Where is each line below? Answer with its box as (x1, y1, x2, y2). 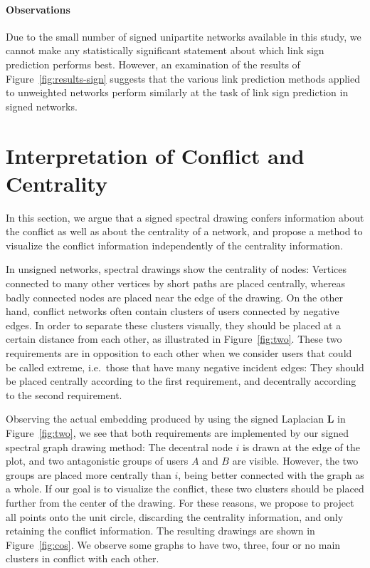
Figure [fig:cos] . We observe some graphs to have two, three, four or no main (6, 537, 341, 552)
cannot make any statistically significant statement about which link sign (6, 43, 324, 58)
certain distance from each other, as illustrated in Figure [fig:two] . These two (6, 331, 342, 346)
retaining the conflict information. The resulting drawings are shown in (6, 523, 315, 538)
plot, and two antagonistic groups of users (6, 453, 189, 468)
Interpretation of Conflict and (6, 140, 305, 170)
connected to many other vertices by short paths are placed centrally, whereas (6, 276, 345, 291)
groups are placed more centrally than (6, 467, 171, 482)
